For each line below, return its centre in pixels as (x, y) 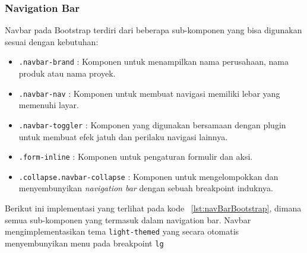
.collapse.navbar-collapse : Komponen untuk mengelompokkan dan (148, 176)
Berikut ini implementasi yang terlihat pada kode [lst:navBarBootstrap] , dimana (153, 208)
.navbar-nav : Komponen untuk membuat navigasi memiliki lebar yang (149, 93)
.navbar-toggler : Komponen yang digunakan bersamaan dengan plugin (152, 124)
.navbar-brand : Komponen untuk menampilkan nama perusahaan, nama (153, 61)
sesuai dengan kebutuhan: (52, 41)
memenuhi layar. (49, 105)
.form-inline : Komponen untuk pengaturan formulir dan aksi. (136, 156)
